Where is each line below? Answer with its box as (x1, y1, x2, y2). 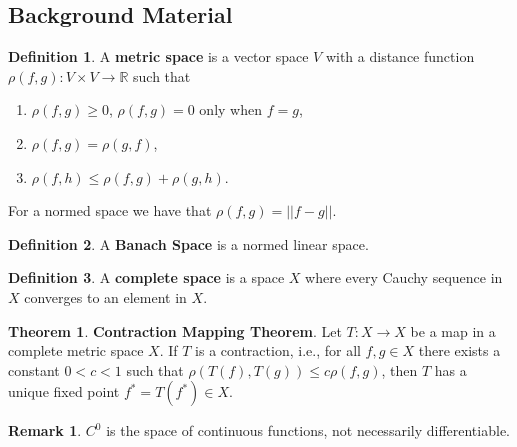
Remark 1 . (8, 420, 82, 441)
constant (8, 359, 60, 380)
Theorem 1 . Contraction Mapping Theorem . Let (8, 320, 342, 341)
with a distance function (325, 46, 475, 67)
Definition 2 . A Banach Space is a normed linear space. (8, 233, 369, 254)
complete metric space (8, 340, 144, 361)
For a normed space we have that (8, 200, 212, 221)
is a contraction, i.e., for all (195, 340, 361, 361)
